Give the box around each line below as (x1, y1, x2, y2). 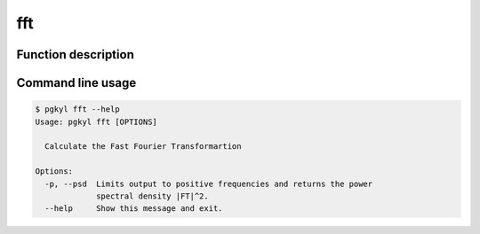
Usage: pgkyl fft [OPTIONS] (35, 116, 157, 127)
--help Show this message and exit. (44, 204, 223, 214)
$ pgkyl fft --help (35, 105, 120, 114)
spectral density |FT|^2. (96, 191, 209, 201)
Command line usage (16, 75, 137, 90)
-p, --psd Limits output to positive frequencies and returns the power (44, 178, 373, 189)
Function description (16, 47, 135, 62)
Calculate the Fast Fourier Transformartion (44, 142, 242, 152)
